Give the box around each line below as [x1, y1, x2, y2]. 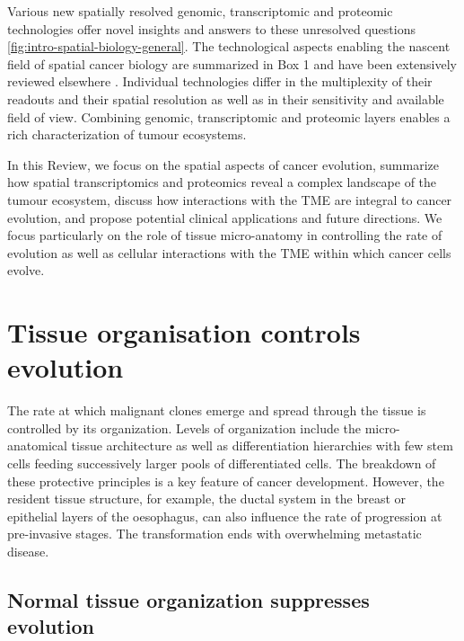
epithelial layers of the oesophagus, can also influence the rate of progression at [7, 506, 442, 525]
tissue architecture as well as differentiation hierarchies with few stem [71, 436, 453, 455]
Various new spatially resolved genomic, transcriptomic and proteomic [7, 2, 393, 20]
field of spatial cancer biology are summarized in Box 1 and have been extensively [7, 54, 458, 73]
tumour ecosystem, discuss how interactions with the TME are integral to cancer [7, 190, 452, 209]
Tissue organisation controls [7, 314, 361, 351]
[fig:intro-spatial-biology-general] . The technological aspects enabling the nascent [7, 37, 451, 56]
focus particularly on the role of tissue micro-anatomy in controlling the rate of [7, 226, 442, 245]
